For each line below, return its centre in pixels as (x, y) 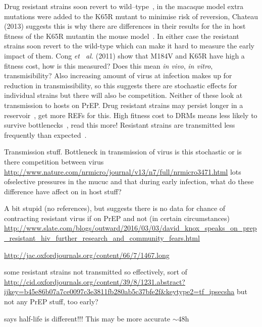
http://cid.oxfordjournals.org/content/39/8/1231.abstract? (95, 281)
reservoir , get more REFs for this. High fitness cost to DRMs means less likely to (131, 115)
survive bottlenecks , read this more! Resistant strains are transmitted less (120, 125)
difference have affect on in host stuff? (63, 191)
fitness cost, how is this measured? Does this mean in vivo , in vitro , (109, 65)
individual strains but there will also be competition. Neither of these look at (123, 95)
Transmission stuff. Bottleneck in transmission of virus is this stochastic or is (123, 152)
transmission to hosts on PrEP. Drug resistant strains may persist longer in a (124, 105)
